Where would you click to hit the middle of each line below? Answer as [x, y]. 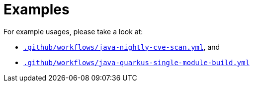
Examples [37, 9]
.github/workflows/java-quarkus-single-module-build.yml [137, 62]
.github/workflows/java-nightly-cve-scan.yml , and [122, 47]
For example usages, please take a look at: [73, 31]
